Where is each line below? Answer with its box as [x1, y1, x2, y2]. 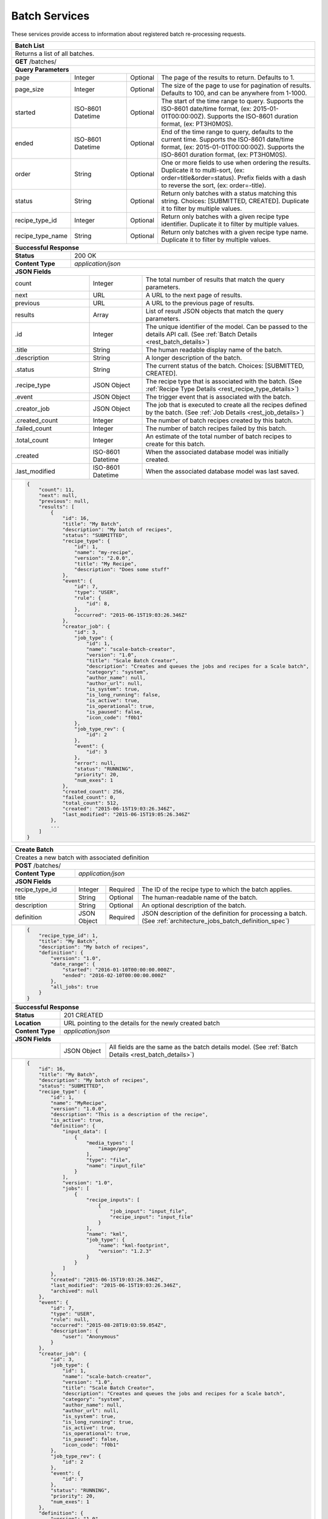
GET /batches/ [15, 57, 57, 66]
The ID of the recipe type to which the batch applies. [142, 885, 292, 893]
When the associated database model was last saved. [145, 467, 300, 475]
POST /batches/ [15, 861, 61, 869]
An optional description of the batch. [142, 901, 247, 910]
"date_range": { [50, 961, 95, 967]
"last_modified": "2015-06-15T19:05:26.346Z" [62, 811, 191, 817]
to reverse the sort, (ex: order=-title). [161, 181, 267, 190]
